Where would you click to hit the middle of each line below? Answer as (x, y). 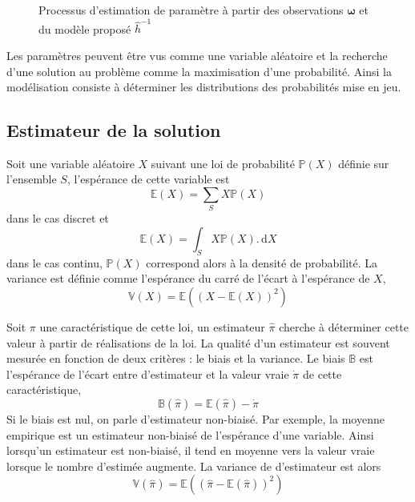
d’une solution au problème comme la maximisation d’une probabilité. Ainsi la (199, 71)
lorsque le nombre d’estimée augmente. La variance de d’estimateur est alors (194, 466)
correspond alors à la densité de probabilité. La (262, 262)
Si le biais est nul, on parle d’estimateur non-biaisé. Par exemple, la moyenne (195, 418)
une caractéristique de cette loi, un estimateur (152, 326)
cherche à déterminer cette (344, 326)
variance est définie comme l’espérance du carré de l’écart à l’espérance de (188, 278)
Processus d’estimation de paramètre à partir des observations (191, 10)
